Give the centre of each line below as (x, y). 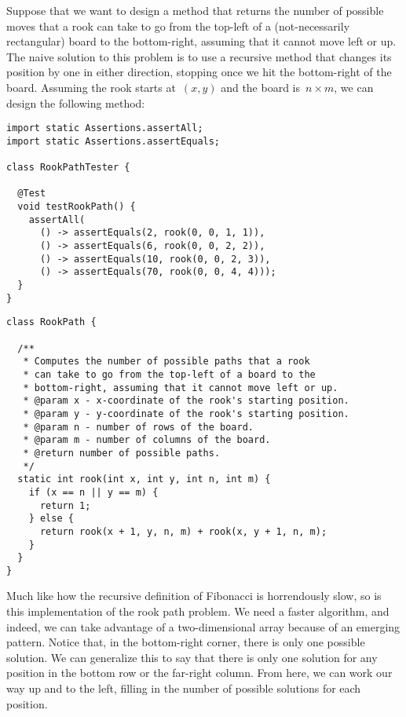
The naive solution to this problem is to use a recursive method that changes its (199, 56)
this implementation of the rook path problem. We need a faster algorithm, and (198, 611)
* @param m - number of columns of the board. (147, 440)
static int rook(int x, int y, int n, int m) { (144, 479)
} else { (51, 519)
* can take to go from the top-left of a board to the (169, 374)
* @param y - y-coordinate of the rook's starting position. (186, 413)
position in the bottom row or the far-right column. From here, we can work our (199, 673)
